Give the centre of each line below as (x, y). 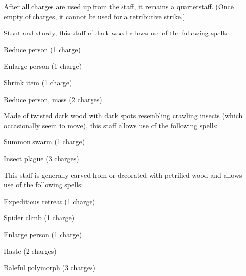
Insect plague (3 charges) (42, 158)
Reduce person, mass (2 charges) (53, 99)
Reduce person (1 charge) (42, 49)
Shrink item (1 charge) (38, 82)
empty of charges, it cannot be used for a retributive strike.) (95, 16)
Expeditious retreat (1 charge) (50, 201)
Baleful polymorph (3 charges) (50, 267)
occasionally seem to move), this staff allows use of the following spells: (111, 125)
